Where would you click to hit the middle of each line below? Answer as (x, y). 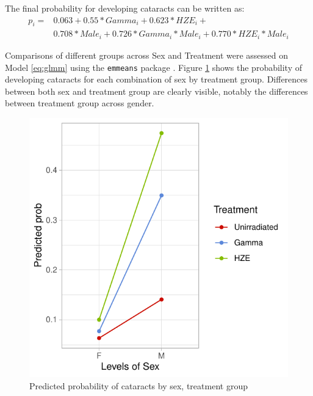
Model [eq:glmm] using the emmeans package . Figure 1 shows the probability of (154, 67)
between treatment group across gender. (80, 103)
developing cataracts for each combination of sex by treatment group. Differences (156, 79)
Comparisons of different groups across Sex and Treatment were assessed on (147, 55)
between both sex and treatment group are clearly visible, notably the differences (156, 91)
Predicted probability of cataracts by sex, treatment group (139, 385)
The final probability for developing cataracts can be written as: (125, 8)
